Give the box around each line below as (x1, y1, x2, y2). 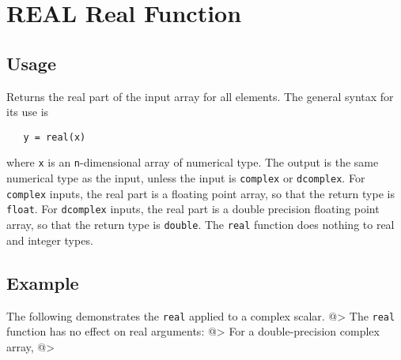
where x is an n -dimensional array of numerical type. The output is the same (6, 154, 379, 171)
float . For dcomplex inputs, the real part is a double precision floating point (6, 201, 380, 217)
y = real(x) (23, 131, 86, 143)
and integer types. (6, 231, 93, 248)
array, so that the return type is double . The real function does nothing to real (6, 216, 395, 233)
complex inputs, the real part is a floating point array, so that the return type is (6, 185, 395, 201)
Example (6, 270, 79, 294)
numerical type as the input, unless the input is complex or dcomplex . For (6, 170, 365, 186)
